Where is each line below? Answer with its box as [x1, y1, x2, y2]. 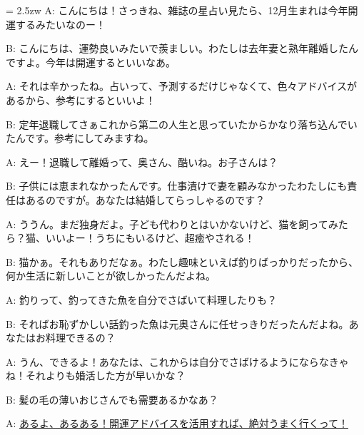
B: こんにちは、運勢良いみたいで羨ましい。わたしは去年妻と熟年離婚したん [6, 41, 359, 56]
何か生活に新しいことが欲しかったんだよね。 [6, 268, 216, 283]
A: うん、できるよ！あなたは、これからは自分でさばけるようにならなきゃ [6, 354, 349, 369]
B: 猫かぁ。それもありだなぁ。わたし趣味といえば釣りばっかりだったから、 [6, 254, 358, 269]
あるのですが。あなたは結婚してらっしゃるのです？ [25, 192, 266, 207]
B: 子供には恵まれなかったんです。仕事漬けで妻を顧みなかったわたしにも [6, 178, 348, 193]
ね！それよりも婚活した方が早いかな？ [6, 368, 186, 383]
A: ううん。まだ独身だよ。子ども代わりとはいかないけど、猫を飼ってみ [6, 216, 338, 231]
